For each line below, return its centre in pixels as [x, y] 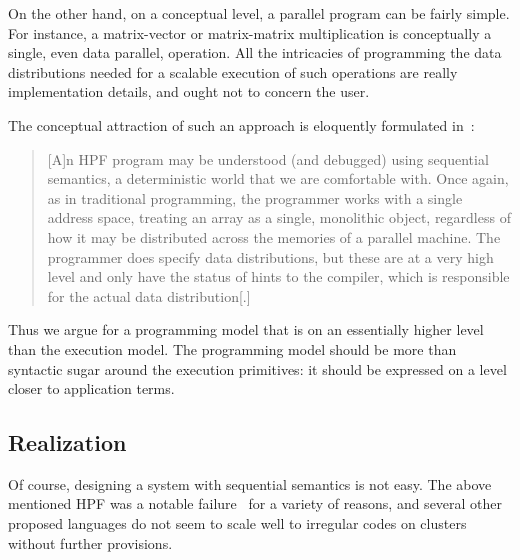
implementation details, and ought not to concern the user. [189, 91]
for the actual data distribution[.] [149, 295]
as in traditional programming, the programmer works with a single [255, 197]
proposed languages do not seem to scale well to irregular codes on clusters [237, 523]
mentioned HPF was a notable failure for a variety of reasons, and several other [255, 503]
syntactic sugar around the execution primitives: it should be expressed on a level [257, 368]
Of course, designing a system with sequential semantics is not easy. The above [250, 483]
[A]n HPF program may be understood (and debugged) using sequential [268, 158]
